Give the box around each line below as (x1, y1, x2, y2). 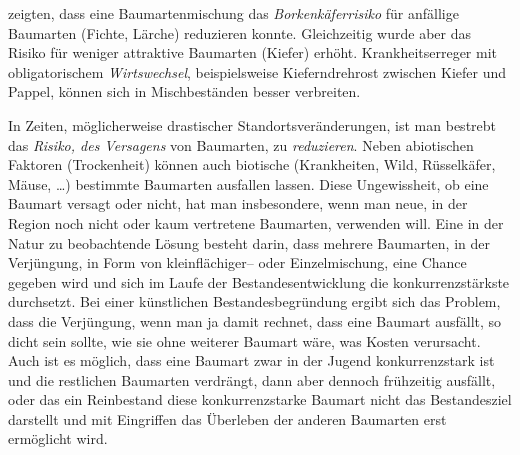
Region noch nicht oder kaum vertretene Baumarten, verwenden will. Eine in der (8, 212, 504, 233)
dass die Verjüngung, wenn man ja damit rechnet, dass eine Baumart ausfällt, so (8, 310, 502, 331)
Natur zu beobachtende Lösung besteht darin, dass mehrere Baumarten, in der (8, 232, 490, 253)
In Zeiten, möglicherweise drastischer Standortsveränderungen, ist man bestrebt (8, 114, 497, 135)
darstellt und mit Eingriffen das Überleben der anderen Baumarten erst (8, 408, 447, 429)
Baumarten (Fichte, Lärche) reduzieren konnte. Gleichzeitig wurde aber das (8, 22, 471, 43)
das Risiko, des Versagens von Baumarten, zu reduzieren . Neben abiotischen (8, 134, 474, 155)
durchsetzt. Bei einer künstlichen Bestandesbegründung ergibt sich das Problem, (8, 291, 501, 312)
